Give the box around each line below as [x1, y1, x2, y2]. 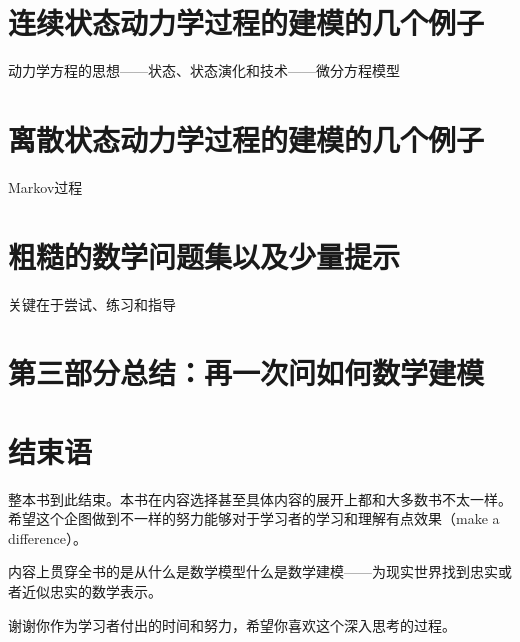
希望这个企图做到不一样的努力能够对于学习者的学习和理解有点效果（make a [8, 508, 500, 529]
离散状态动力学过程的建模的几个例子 [8, 118, 485, 159]
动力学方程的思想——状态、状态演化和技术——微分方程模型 [8, 60, 400, 81]
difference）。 [8, 527, 87, 548]
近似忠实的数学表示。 [21, 581, 162, 602]
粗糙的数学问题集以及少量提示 [8, 235, 401, 276]
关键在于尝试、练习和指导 [8, 293, 176, 314]
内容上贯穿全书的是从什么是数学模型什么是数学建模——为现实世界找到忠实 [8, 561, 498, 582]
